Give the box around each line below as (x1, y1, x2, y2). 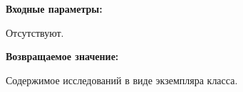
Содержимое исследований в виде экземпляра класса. (6, 72, 238, 87)
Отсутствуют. (6, 25, 64, 40)
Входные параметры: (6, 1, 103, 16)
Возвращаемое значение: (6, 49, 119, 64)
